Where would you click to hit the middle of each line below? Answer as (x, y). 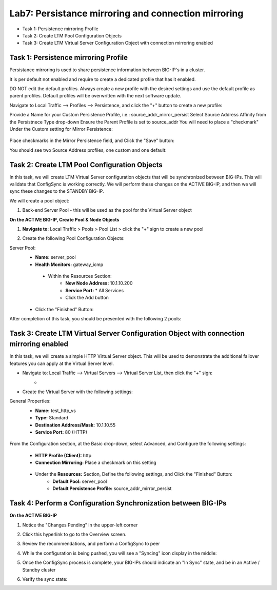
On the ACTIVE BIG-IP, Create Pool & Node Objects (64, 219)
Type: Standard (52, 418)
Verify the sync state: (45, 579)
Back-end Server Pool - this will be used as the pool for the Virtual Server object (107, 210)
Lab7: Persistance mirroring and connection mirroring (126, 13)
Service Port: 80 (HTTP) (61, 432)
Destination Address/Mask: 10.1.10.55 (75, 425)
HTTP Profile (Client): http (63, 455)
